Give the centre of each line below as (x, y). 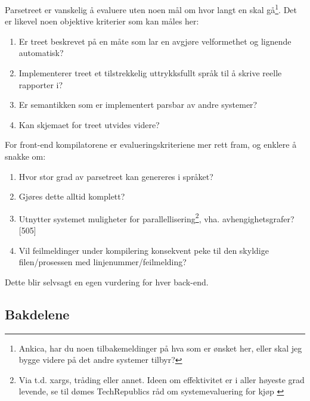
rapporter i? (41, 84)
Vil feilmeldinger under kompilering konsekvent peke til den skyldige (144, 250)
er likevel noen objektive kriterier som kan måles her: (102, 21)
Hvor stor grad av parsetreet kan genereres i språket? (116, 176)
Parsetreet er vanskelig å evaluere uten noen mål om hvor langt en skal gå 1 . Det (151, 9)
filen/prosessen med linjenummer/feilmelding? (103, 262)
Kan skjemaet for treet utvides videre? (89, 124)
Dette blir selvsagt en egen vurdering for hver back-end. (107, 282)
